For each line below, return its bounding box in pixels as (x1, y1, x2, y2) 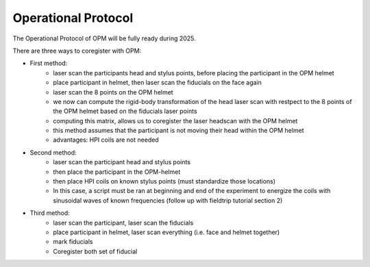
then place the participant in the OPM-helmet (53, 168, 181, 176)
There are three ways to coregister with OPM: (12, 47, 142, 55)
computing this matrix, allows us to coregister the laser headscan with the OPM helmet (53, 116, 298, 125)
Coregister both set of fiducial (53, 247, 138, 255)
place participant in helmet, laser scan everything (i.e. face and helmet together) (53, 228, 280, 236)
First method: (29, 59, 68, 68)
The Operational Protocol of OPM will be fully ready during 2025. (12, 34, 196, 42)
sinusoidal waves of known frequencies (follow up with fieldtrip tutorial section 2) (53, 196, 283, 205)
